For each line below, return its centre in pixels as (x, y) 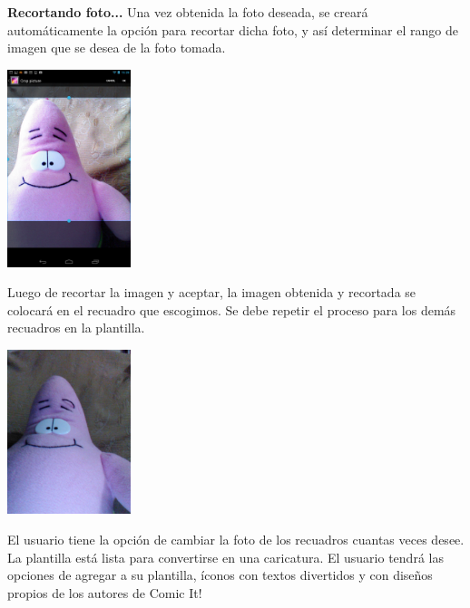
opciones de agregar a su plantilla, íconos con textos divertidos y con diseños (220, 575)
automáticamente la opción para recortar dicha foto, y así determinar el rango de (233, 29)
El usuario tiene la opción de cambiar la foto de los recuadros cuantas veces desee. (236, 539)
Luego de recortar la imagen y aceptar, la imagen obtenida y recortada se (212, 292)
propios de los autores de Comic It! (105, 592)
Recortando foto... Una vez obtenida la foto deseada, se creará (188, 12)
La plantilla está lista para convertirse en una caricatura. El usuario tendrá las (225, 557)
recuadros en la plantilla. (76, 328)
